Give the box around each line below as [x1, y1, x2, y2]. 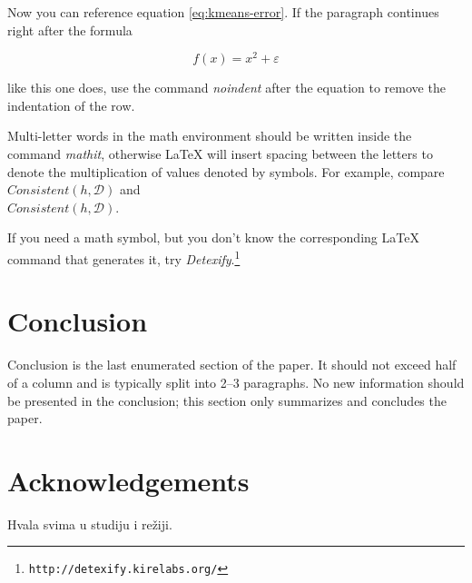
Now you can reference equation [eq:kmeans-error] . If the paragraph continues [7, 3, 439, 21]
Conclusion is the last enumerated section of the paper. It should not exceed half [7, 355, 457, 374]
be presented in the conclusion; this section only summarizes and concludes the [7, 390, 447, 410]
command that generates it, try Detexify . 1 [7, 247, 241, 268]
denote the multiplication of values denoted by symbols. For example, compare [7, 162, 445, 181]
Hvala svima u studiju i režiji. [7, 514, 172, 533]
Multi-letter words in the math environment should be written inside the [7, 126, 412, 145]
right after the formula [7, 20, 133, 39]
